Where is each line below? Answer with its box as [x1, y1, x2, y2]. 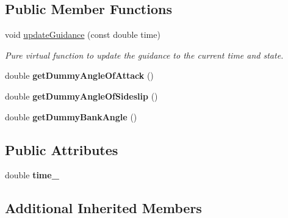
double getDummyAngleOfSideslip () [5, 89, 158, 102]
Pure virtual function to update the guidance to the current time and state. [5, 48, 284, 61]
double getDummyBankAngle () [5, 110, 137, 123]
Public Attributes [5, 140, 118, 159]
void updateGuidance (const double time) [5, 28, 160, 41]
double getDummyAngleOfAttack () [5, 69, 154, 82]
